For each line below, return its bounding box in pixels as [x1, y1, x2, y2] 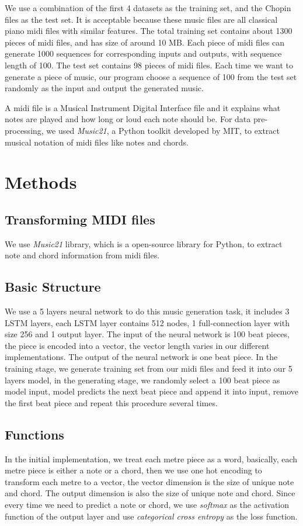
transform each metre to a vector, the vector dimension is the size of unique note [5, 475, 294, 487]
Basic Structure [5, 278, 101, 296]
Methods [5, 170, 77, 194]
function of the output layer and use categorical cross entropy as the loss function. [5, 510, 298, 522]
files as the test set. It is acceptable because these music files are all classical [5, 13, 278, 25]
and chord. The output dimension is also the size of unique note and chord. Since [5, 487, 295, 499]
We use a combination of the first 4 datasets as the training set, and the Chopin [5, 2, 291, 13]
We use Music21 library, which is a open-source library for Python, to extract [5, 237, 283, 250]
